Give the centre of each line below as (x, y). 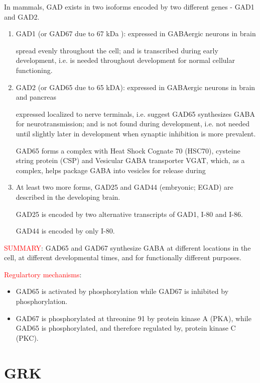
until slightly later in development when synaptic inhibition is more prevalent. (136, 133)
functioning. (34, 70)
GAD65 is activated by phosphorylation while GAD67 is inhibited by (122, 291)
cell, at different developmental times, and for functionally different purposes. (123, 257)
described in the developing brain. (68, 197)
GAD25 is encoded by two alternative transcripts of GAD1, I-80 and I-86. (129, 214)
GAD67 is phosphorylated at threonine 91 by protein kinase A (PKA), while (134, 318)
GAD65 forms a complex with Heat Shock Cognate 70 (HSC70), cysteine (128, 150)
